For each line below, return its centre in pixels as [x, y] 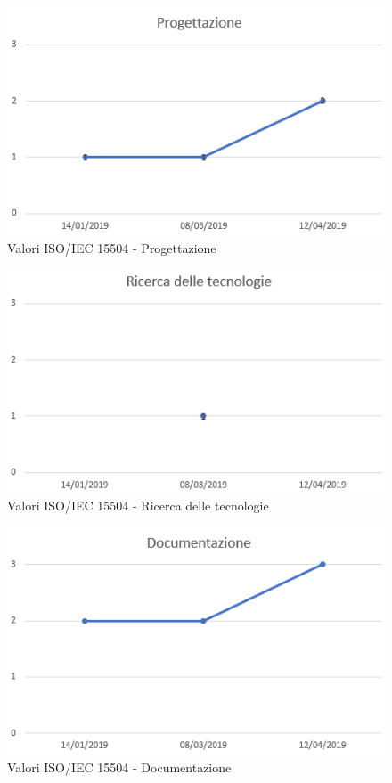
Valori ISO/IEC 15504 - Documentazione [119, 767]
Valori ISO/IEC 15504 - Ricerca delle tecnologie [138, 506]
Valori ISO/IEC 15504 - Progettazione [112, 248]
